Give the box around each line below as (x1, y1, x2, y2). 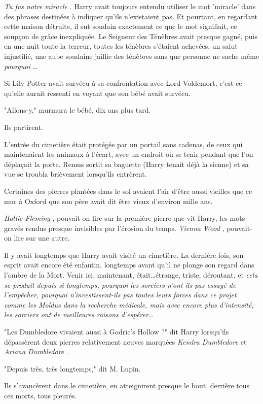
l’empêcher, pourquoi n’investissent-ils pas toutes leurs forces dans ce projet (4, 289, 237, 300)
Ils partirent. (4, 121, 44, 132)
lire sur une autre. (14, 232, 70, 243)
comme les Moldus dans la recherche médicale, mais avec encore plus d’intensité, (4, 299, 254, 310)
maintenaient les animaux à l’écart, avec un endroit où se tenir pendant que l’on (4, 149, 253, 159)
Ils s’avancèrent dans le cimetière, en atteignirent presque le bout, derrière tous (4, 380, 250, 391)
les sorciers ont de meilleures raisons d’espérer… (4, 309, 154, 320)
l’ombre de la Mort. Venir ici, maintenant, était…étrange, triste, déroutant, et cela (4, 270, 258, 280)
